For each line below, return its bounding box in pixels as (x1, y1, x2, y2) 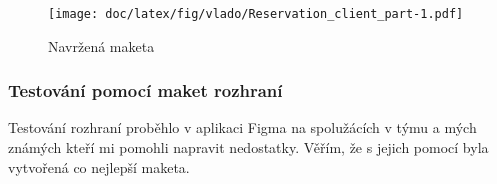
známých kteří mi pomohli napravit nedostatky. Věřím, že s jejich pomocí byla (8, 137, 489, 158)
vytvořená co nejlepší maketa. (8, 156, 190, 177)
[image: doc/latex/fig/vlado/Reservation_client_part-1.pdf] (48, 7, 464, 21)
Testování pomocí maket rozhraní (8, 78, 283, 103)
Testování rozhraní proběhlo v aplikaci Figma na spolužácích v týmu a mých (8, 117, 477, 138)
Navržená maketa (48, 35, 155, 56)
